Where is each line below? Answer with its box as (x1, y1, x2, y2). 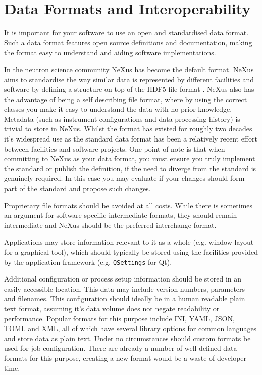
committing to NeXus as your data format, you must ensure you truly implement (4, 153, 255, 164)
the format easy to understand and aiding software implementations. (4, 47, 216, 58)
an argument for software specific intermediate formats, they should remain (4, 210, 237, 220)
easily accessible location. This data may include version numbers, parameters (4, 283, 245, 294)
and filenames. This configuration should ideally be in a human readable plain (4, 293, 245, 304)
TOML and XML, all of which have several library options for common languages (4, 323, 257, 334)
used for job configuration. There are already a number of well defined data (4, 343, 237, 353)
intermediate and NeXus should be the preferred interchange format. (4, 219, 217, 230)
